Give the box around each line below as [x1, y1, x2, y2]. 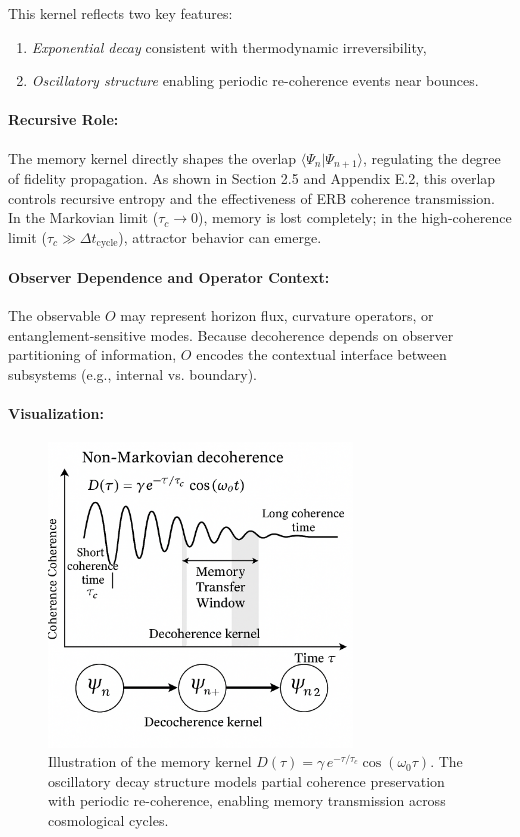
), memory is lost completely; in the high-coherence [198, 207, 512, 228]
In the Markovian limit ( [8, 207, 159, 228]
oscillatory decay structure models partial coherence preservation [48, 770, 445, 791]
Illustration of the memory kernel [48, 751, 252, 772]
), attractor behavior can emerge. [118, 226, 322, 247]
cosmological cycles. [48, 809, 169, 830]
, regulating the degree [363, 147, 501, 168]
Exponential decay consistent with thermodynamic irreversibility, [31, 36, 427, 57]
